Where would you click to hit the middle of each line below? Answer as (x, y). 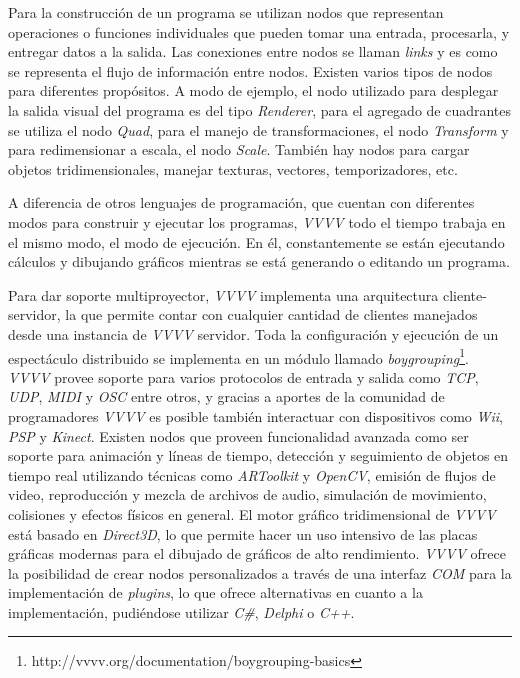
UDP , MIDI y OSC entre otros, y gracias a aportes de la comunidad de (226, 396)
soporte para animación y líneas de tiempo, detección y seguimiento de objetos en (258, 455)
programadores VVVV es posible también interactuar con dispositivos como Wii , (255, 415)
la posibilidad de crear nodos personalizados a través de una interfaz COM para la (260, 572)
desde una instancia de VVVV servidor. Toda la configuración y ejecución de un (253, 333)
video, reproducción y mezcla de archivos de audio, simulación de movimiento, (247, 494)
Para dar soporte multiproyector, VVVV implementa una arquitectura (223, 294)
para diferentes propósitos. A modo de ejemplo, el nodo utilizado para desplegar (253, 90)
